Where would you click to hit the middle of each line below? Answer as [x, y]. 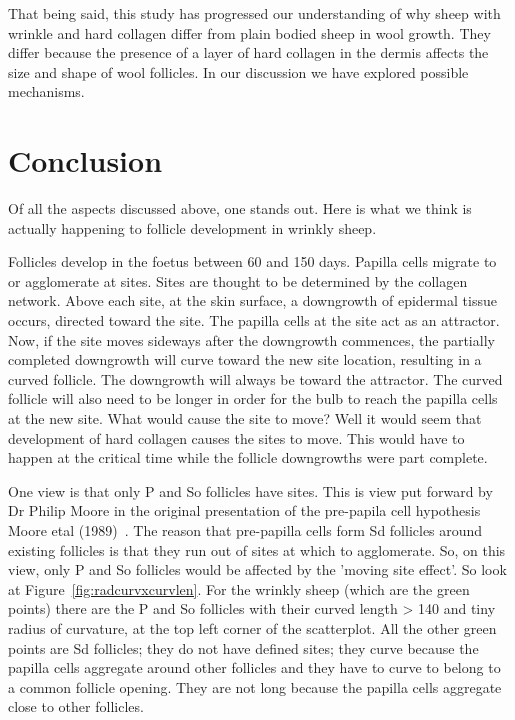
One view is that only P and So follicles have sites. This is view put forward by [250, 490]
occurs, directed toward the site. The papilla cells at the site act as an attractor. [254, 320]
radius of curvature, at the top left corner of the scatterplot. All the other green [252, 627]
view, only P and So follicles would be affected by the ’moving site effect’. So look [257, 569]
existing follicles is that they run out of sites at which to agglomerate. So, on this [257, 549]
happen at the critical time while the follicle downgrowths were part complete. [248, 457]
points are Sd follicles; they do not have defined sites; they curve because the [243, 647]
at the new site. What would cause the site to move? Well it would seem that [245, 418]
